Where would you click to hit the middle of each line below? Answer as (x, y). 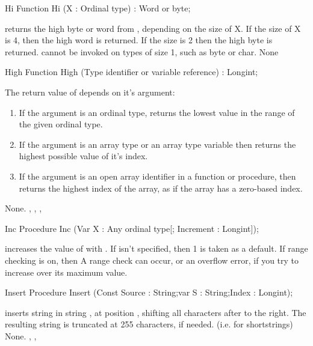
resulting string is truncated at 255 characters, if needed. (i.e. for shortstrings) (149, 324)
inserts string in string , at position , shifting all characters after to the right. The (156, 312)
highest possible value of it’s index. (83, 156)
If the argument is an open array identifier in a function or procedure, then (157, 176)
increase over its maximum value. (66, 272)
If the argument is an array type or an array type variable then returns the (157, 144)
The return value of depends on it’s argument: (90, 92)
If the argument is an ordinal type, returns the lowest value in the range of (157, 112)
